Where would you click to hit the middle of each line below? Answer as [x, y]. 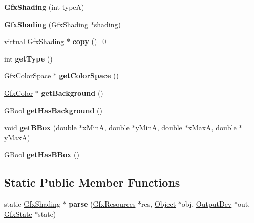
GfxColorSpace [28, 76]
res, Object [159, 204]
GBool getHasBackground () [53, 110]
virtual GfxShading [34, 41]
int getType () [28, 58]
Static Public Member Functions [92, 182]
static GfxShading [32, 204]
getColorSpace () [89, 76]
